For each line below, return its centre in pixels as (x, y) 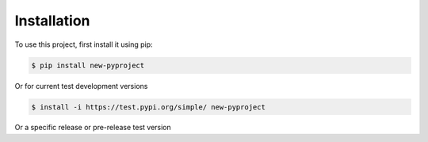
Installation (52, 21)
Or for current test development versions (81, 86)
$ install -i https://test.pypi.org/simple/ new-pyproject (148, 107)
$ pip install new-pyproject (88, 65)
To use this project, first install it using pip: (84, 44)
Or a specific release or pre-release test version (93, 128)
